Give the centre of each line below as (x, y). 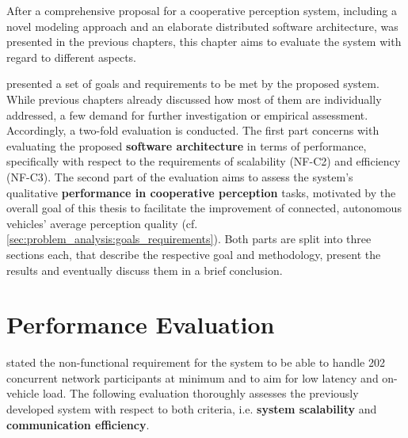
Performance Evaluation (141, 324)
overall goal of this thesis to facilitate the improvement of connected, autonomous (204, 208)
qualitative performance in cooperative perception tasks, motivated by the (201, 192)
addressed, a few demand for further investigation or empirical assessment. (187, 114)
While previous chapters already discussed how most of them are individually (194, 99)
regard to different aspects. (71, 57)
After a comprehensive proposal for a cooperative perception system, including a (202, 10)
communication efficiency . (78, 424)
